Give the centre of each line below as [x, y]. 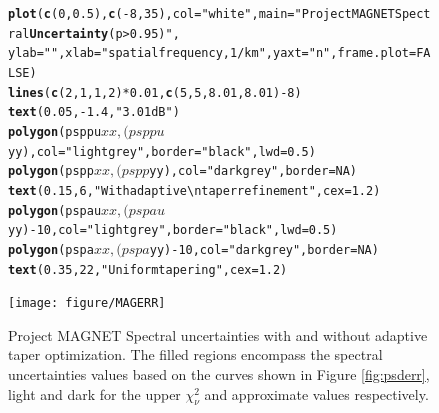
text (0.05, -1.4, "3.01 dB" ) [94, 112]
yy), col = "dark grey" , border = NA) [253, 171]
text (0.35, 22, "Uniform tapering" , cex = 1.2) [148, 269]
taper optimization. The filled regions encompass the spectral [195, 354]
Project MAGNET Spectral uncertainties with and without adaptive [218, 334]
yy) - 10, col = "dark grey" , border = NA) [264, 249]
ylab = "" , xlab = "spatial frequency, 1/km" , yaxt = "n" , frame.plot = [212, 53]
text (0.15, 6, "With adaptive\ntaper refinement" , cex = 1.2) [194, 190]
